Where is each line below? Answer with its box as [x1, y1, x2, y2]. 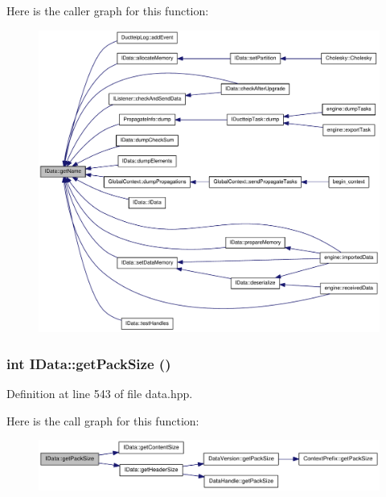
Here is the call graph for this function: [6, 412, 199, 429]
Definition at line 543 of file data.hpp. [6, 384, 193, 401]
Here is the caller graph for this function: [6, 2, 209, 18]
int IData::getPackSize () [6, 353, 171, 373]
